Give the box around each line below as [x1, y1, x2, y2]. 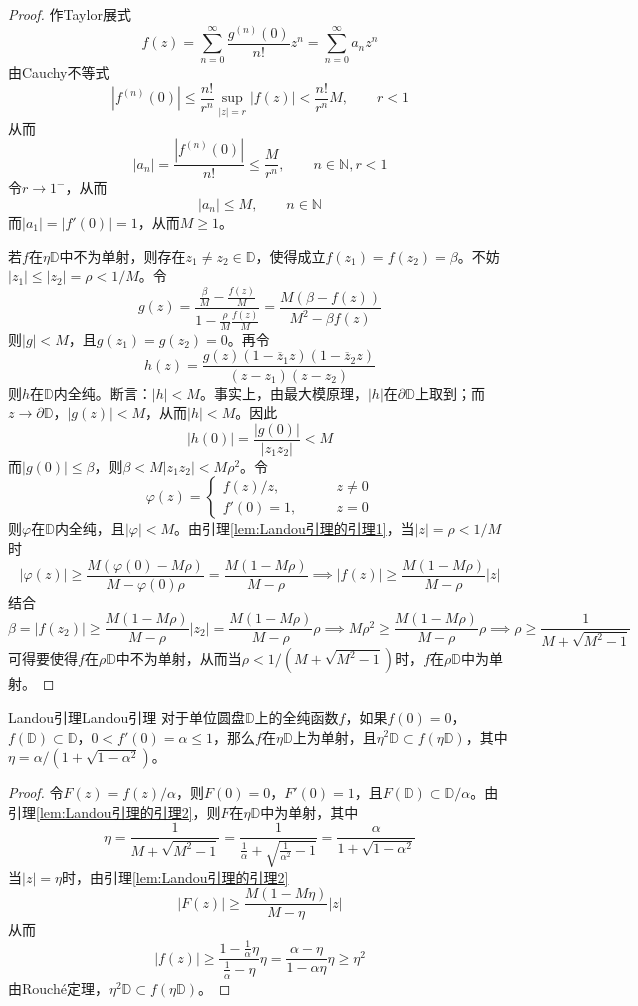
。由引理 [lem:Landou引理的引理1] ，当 [174, 518, 415, 539]
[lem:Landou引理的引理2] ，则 [36, 801, 221, 822]
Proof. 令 [8, 782, 64, 803]
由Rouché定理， [8, 977, 109, 998]
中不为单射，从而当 [115, 648, 242, 669]
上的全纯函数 [254, 706, 339, 727]
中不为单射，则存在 [59, 245, 186, 266]
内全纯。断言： [53, 382, 152, 403]
